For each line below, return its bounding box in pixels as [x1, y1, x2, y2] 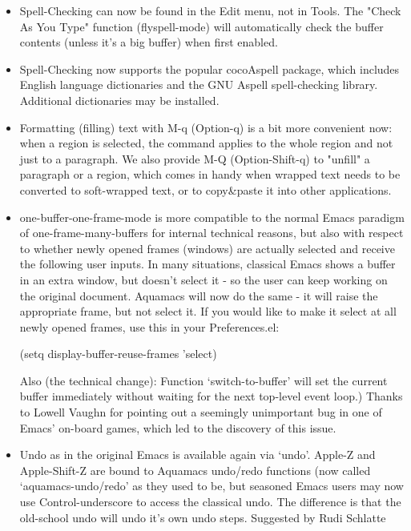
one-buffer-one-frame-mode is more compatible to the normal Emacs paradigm [19, 208, 405, 225]
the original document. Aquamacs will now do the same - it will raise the [19, 287, 378, 304]
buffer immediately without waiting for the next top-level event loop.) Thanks [19, 388, 403, 404]
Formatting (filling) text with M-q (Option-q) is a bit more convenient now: [19, 119, 393, 135]
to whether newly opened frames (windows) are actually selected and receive [19, 239, 395, 256]
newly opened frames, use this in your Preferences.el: [19, 318, 280, 335]
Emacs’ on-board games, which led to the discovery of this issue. [19, 419, 336, 436]
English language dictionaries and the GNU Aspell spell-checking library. [19, 76, 378, 93]
